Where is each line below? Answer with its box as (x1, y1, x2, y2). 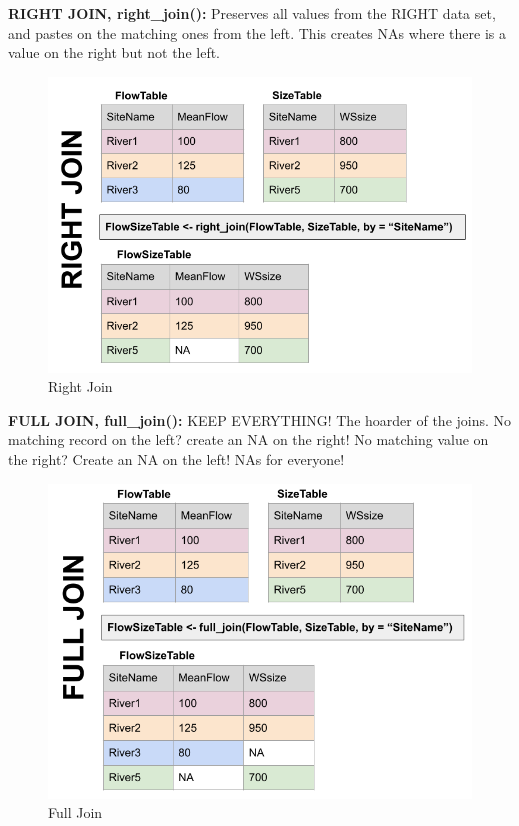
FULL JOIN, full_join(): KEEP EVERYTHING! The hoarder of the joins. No (8, 409, 512, 430)
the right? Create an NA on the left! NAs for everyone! (8, 449, 345, 470)
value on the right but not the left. (8, 42, 221, 63)
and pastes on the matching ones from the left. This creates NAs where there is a (8, 22, 507, 43)
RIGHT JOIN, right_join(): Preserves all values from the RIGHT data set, (8, 3, 496, 23)
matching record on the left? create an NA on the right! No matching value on (8, 429, 489, 450)
